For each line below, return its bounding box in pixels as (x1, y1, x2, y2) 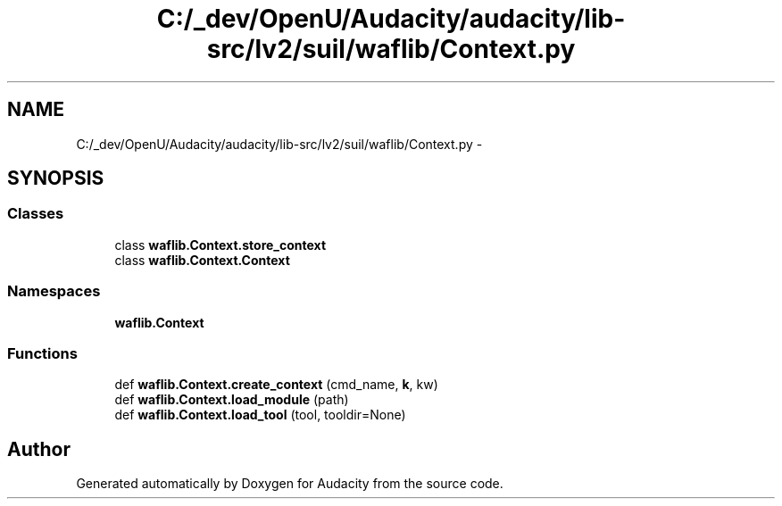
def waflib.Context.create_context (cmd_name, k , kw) (114, 377, 438, 393)
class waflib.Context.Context (114, 252, 290, 268)
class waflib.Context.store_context (114, 236, 327, 253)
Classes (7, 204, 64, 223)
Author (7, 437, 71, 460)
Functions (7, 344, 78, 362)
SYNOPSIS (7, 167, 104, 190)
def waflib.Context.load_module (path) (114, 392, 349, 408)
